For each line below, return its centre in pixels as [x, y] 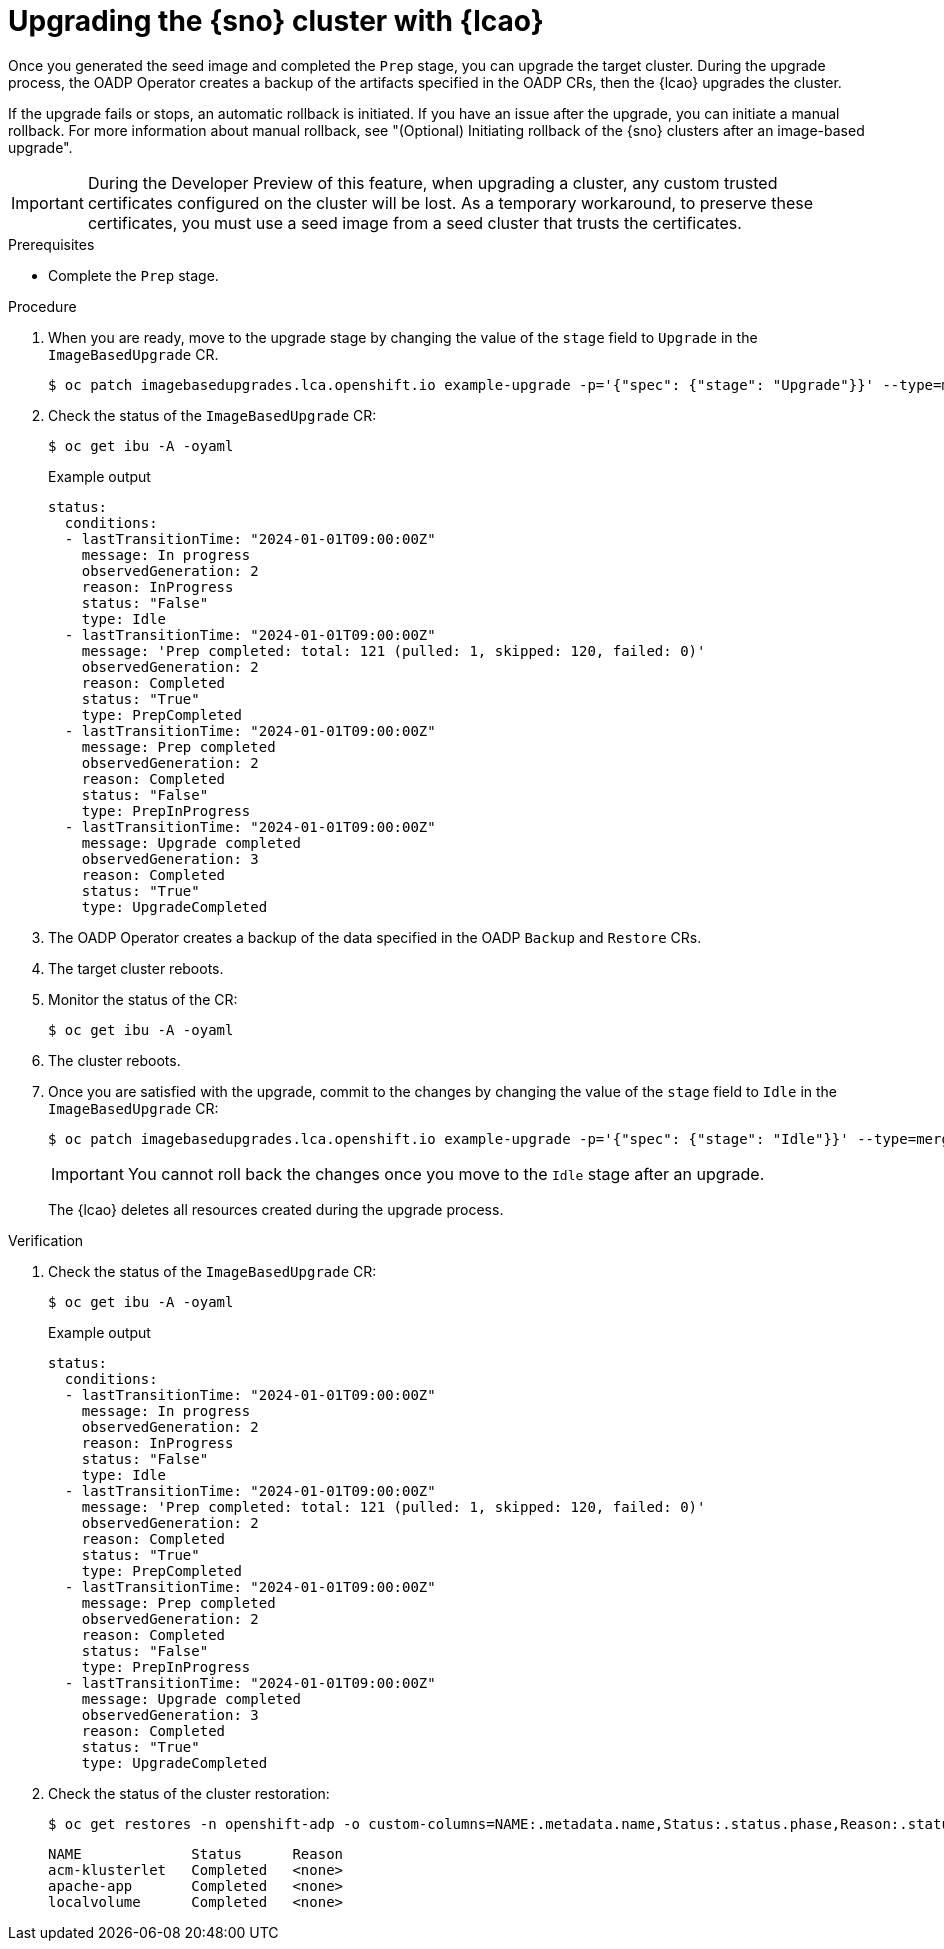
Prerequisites [51, 244]
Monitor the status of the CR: [143, 999]
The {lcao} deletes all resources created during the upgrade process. [276, 1209]
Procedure [42, 306]
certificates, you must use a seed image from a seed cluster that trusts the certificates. [414, 222]
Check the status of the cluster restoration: [189, 1793]
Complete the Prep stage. [133, 275]
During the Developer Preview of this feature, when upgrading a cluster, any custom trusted [432, 182]
